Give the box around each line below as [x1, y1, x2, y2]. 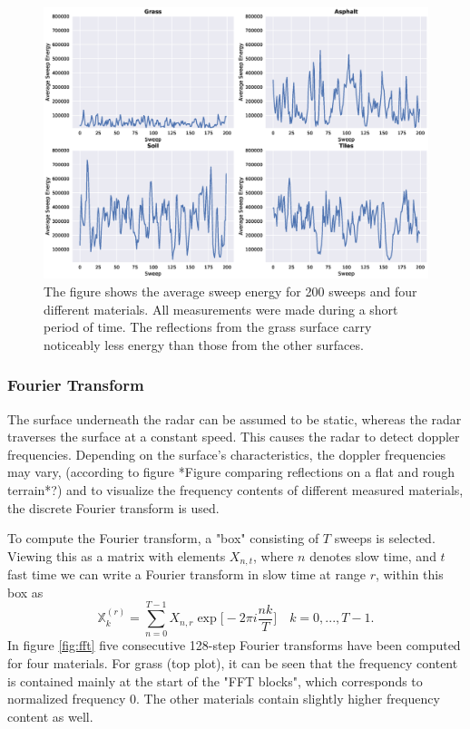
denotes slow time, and [309, 546, 436, 565]
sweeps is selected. [334, 529, 436, 548]
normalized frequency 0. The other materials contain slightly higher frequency [7, 689, 440, 708]
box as [7, 582, 44, 601]
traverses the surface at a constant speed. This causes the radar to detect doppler [7, 427, 460, 446]
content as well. [7, 706, 93, 725]
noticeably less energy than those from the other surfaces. [44, 335, 364, 354]
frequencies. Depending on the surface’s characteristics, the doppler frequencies [7, 444, 446, 463]
